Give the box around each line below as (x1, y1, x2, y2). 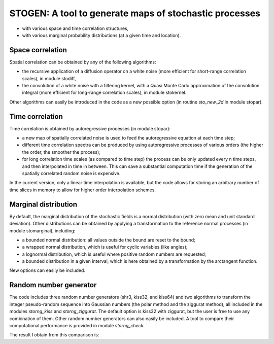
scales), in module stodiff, (22, 75, 76, 81)
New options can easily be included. (9, 267, 86, 273)
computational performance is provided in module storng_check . (9, 322, 145, 328)
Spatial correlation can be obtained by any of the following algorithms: (9, 59, 156, 65)
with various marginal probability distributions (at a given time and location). (22, 32, 181, 38)
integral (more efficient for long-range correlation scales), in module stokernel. (22, 89, 187, 96)
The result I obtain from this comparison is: (9, 332, 99, 338)
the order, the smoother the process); (22, 149, 101, 155)
